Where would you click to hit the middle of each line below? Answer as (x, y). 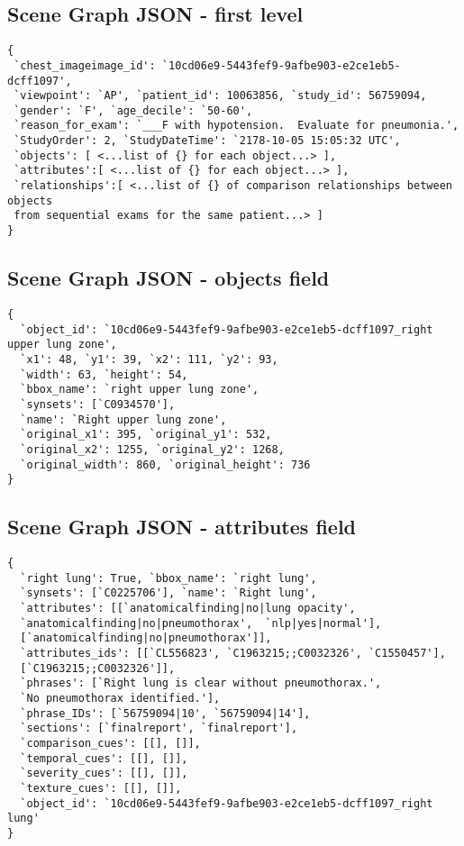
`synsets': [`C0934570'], (98, 404)
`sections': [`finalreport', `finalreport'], (159, 728)
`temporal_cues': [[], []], (104, 758)
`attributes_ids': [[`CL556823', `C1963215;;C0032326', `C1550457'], (233, 653)
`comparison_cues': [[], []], (110, 743)
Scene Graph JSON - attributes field (182, 527)
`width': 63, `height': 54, (104, 374)
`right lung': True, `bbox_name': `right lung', (168, 578)
